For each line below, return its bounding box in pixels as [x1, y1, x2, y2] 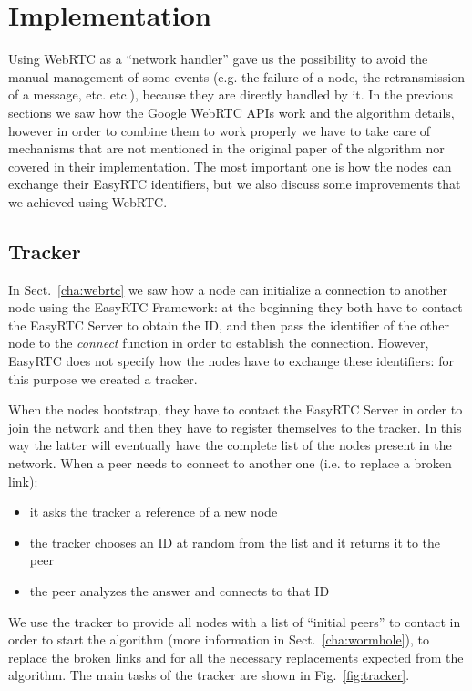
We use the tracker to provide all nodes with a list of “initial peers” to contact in [8, 612, 461, 631]
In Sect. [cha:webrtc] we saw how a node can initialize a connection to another [8, 279, 447, 298]
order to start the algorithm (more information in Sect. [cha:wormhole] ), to [8, 630, 429, 649]
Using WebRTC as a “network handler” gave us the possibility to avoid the [8, 49, 428, 68]
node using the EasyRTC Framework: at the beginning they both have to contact [8, 298, 463, 317]
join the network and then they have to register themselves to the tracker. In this [8, 417, 462, 436]
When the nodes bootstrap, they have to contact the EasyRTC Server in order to [8, 400, 463, 419]
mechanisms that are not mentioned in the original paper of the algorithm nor [8, 139, 445, 158]
